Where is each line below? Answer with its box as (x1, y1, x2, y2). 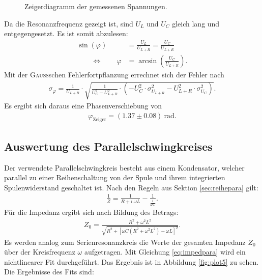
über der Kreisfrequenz (4, 246, 75, 257)
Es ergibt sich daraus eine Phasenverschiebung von (4, 100, 162, 110)
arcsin (138, 57, 157, 65)
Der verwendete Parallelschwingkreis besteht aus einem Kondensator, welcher (4, 162, 245, 173)
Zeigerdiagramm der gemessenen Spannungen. (24, 1, 167, 11)
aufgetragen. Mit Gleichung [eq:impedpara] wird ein (84, 246, 246, 257)
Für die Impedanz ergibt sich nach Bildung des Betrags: (4, 207, 179, 217)
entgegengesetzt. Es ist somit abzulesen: (4, 28, 128, 39)
